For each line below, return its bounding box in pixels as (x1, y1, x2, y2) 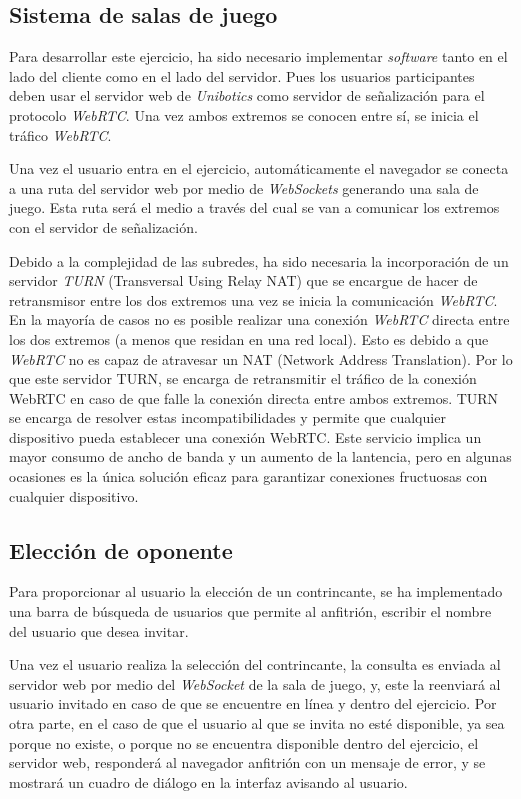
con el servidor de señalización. (9, 216, 198, 237)
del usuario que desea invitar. (9, 620, 189, 641)
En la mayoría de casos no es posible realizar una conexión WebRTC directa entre (9, 309, 510, 330)
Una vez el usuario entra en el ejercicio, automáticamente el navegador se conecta (9, 158, 509, 179)
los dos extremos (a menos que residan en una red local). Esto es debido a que (9, 328, 489, 349)
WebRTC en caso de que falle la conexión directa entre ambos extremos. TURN (9, 387, 499, 408)
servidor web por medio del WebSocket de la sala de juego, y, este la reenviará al (9, 673, 501, 694)
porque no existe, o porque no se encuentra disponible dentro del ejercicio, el (9, 732, 479, 753)
